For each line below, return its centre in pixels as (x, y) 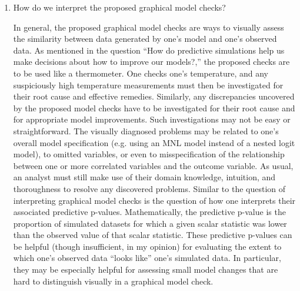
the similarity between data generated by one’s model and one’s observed (145, 39)
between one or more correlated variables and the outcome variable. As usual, (153, 165)
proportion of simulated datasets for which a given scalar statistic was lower (150, 223)
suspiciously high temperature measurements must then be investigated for (148, 85)
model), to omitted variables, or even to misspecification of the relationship (149, 154)
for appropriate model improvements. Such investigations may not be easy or (152, 119)
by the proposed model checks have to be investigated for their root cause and (154, 108)
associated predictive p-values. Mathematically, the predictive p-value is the (149, 212)
